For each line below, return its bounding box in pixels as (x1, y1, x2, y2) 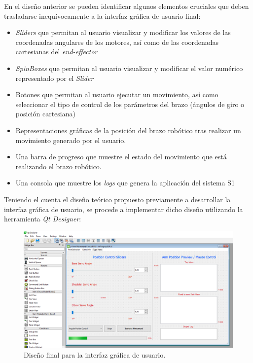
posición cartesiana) (15, 109, 75, 119)
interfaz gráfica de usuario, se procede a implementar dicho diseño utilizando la (4, 204, 243, 214)
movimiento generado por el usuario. (15, 135, 126, 145)
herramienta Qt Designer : (4, 214, 81, 224)
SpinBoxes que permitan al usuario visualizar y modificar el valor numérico (15, 63, 243, 73)
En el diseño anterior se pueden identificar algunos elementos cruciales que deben (4, 1, 249, 11)
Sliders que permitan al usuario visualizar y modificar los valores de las (15, 27, 231, 37)
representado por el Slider (15, 73, 94, 83)
